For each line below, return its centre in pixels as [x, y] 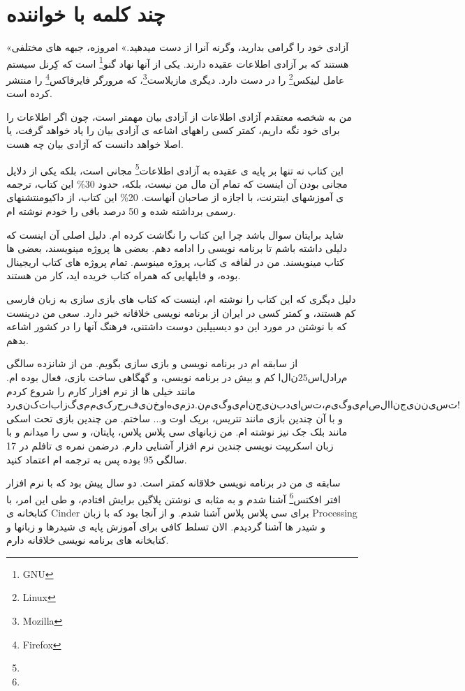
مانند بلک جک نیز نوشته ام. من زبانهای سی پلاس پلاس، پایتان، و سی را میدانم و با [177, 432]
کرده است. [29, 93]
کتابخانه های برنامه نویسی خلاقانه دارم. [88, 540]
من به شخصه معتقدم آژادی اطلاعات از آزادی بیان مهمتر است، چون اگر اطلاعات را [179, 116]
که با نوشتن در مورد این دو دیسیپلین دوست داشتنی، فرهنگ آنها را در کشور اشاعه [177, 326]
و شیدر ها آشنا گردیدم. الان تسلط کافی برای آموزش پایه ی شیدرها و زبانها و [166, 526]
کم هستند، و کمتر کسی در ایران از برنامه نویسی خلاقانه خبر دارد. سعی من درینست [181, 312]
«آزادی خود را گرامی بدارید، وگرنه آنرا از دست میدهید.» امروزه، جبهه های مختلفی [178, 47]
